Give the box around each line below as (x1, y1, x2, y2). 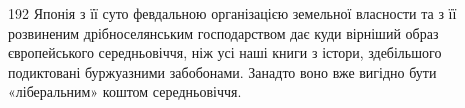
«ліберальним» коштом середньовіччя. (8, 81, 242, 102)
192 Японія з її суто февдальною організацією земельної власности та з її (8, 3, 457, 23)
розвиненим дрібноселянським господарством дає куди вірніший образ (8, 22, 439, 43)
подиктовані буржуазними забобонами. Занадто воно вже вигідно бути (8, 61, 437, 82)
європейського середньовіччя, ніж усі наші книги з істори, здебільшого (8, 42, 442, 63)
